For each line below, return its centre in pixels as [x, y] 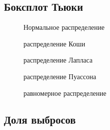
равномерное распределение [65, 93]
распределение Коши [55, 43]
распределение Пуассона [60, 76]
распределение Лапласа [58, 60]
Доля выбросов [40, 119]
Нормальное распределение [64, 27]
